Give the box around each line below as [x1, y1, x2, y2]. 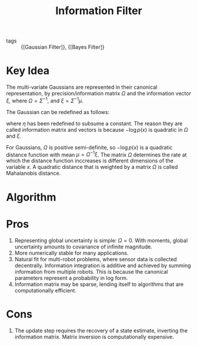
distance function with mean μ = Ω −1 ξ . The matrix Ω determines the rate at [6, 150, 187, 158]
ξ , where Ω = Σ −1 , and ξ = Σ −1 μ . [6, 96, 84, 104]
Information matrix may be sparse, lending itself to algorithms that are [14, 281, 184, 288]
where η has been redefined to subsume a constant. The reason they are [6, 119, 183, 127]
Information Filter [55, 4, 142, 18]
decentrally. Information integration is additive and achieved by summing [14, 262, 191, 269]
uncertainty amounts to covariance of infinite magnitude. [14, 243, 153, 250]
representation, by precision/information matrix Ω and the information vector [6, 90, 191, 97]
